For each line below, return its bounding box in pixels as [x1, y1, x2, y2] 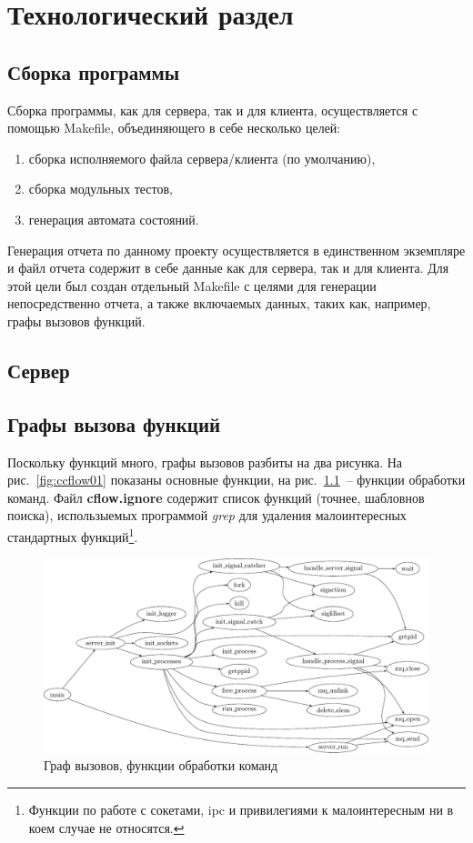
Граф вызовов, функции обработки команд [44, 756, 278, 775]
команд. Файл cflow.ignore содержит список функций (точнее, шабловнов [7, 487, 425, 507]
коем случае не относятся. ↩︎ [28, 818, 185, 837]
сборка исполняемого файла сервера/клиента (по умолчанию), [28, 148, 376, 167]
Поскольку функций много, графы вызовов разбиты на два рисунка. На [7, 452, 403, 471]
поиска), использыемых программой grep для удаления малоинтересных [7, 506, 407, 525]
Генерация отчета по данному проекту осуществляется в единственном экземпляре [7, 240, 466, 259]
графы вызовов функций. [7, 311, 146, 330]
